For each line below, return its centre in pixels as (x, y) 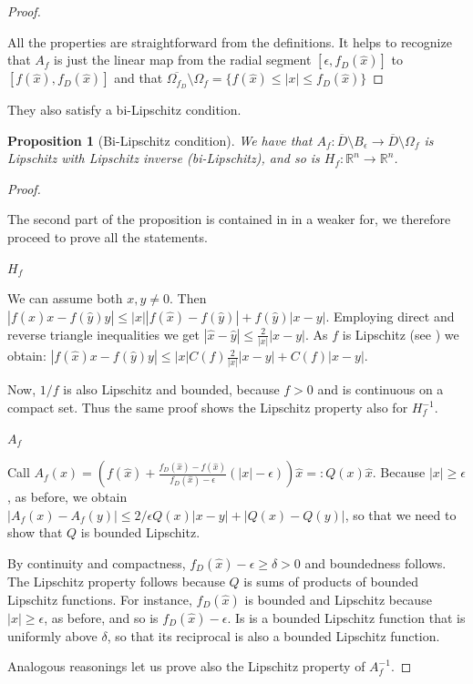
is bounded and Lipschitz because (338, 599)
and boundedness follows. (375, 562)
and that (139, 78)
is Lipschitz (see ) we (401, 334)
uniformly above (52, 635)
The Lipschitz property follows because (116, 581)
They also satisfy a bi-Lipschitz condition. (124, 110)
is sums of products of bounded (331, 581)
